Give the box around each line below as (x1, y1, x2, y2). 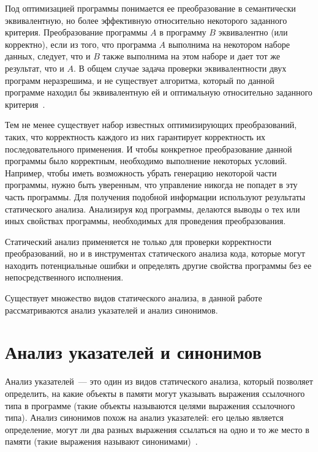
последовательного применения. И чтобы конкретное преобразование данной (5, 142, 292, 155)
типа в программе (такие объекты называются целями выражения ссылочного (5, 399, 295, 412)
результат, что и (5, 61, 64, 74)
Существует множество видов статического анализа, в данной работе (5, 292, 262, 304)
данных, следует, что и (5, 50, 91, 62)
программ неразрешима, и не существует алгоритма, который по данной (5, 73, 274, 86)
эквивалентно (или (218, 26, 288, 39)
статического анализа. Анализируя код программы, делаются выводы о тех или (5, 202, 300, 215)
